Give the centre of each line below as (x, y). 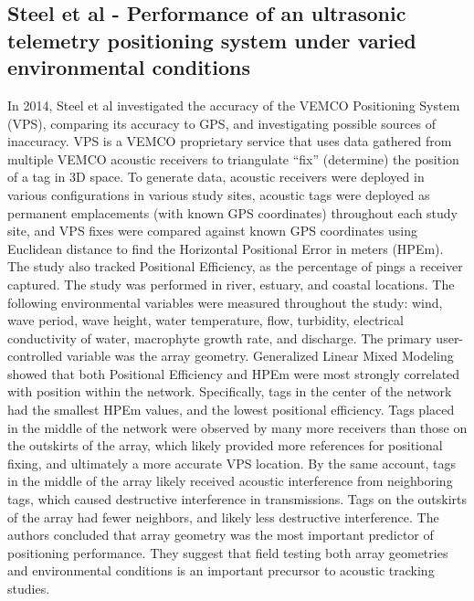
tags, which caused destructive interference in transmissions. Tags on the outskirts (237, 499)
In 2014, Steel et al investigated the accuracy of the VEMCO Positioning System (234, 105)
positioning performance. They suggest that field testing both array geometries (228, 552)
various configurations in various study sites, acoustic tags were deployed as (219, 194)
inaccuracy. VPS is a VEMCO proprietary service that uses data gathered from (230, 141)
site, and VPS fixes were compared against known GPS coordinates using (212, 231)
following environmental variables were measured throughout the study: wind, (225, 302)
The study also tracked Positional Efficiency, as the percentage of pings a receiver (235, 266)
